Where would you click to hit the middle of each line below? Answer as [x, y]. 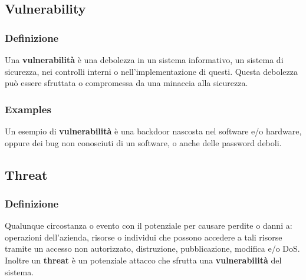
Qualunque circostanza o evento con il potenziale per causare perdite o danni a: [149, 225]
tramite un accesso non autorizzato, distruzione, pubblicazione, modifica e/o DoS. [152, 248]
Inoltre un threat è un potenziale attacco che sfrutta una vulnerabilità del [143, 260]
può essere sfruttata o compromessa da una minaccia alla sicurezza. [126, 83]
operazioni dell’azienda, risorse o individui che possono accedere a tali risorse [144, 237]
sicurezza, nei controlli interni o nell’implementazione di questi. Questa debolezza [151, 71]
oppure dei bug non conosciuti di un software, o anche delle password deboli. [143, 142]
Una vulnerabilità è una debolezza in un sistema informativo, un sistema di [144, 60]
